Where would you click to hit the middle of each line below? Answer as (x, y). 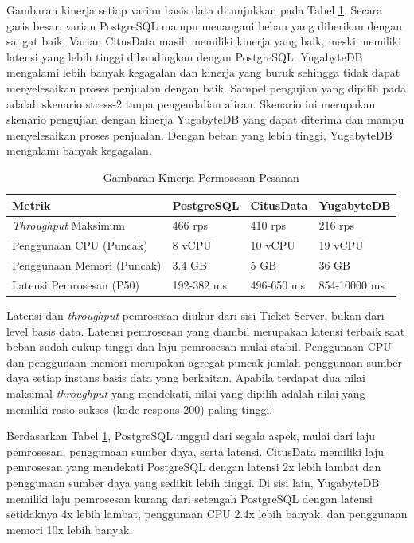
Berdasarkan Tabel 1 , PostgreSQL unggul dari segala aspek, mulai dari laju (191, 436)
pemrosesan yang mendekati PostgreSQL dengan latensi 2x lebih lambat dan (194, 467)
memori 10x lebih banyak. (70, 529)
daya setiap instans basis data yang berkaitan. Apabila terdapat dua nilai (186, 378)
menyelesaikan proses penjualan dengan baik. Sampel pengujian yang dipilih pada (207, 87)
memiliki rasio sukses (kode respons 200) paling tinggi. (140, 409)
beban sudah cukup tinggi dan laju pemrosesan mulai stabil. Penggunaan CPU (199, 346)
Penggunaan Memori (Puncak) (87, 265)
